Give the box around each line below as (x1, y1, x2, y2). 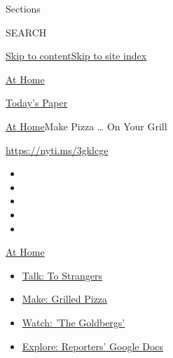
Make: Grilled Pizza (22, 291, 108, 306)
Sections (6, 1, 41, 15)
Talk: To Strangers (22, 268, 102, 282)
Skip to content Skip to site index (6, 48, 147, 63)
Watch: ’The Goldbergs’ (22, 315, 125, 329)
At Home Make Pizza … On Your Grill (6, 118, 167, 133)
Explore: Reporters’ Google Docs (22, 338, 164, 353)
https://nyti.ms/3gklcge (6, 142, 109, 157)
